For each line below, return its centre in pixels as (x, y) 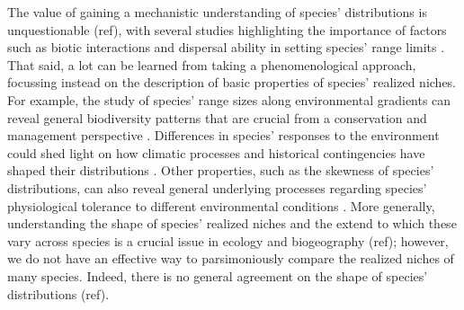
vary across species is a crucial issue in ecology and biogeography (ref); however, (228, 240)
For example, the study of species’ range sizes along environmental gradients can (229, 99)
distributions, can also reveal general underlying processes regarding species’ (217, 187)
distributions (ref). (58, 293)
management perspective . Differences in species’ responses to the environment (223, 135)
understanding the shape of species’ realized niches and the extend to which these (232, 223)
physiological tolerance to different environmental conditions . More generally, (221, 205)
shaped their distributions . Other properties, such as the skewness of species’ (221, 170)
